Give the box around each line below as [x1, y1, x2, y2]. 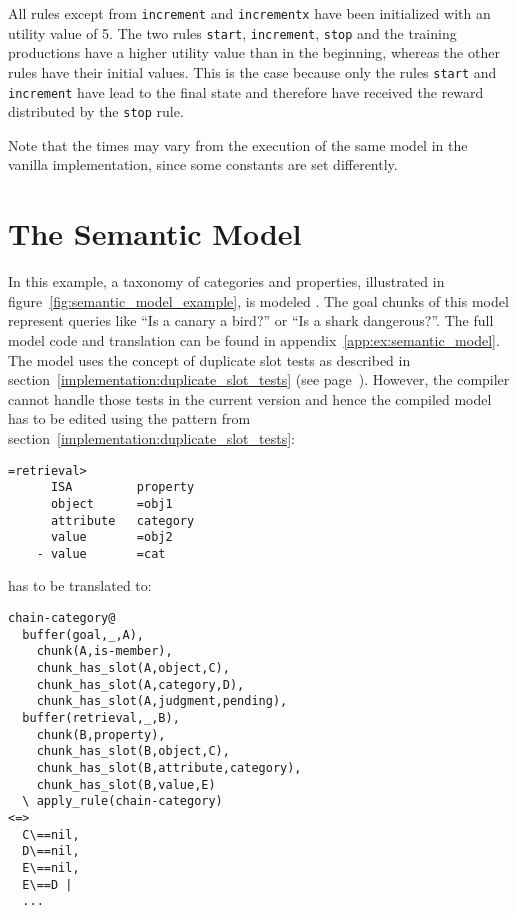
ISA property [50, 480, 195, 495]
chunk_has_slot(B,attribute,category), [36, 760, 302, 775]
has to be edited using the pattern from [8, 408, 251, 429]
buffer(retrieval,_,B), [22, 711, 180, 725]
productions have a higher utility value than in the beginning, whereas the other [8, 42, 500, 63]
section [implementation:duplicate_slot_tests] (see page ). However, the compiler [8, 369, 510, 390]
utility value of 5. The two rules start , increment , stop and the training [8, 22, 457, 43]
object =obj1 [50, 496, 173, 511]
